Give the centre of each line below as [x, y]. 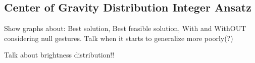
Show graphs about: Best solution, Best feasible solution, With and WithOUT [125, 28]
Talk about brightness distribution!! [59, 55]
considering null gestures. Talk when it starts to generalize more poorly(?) [119, 38]
